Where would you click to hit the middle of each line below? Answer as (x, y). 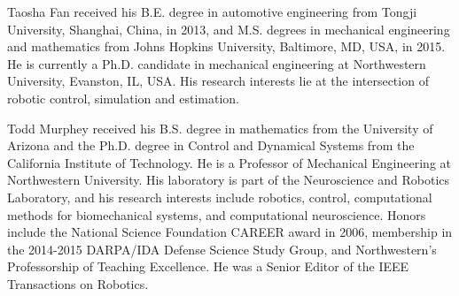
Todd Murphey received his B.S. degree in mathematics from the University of (220, 128)
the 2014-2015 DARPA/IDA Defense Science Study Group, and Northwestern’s (222, 249)
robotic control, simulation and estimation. (123, 98)
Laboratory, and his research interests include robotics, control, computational (220, 197)
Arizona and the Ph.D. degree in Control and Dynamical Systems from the (211, 145)
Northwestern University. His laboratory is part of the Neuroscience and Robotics (229, 180)
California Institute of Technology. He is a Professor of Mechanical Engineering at (229, 162)
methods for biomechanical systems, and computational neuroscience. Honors (217, 214)
